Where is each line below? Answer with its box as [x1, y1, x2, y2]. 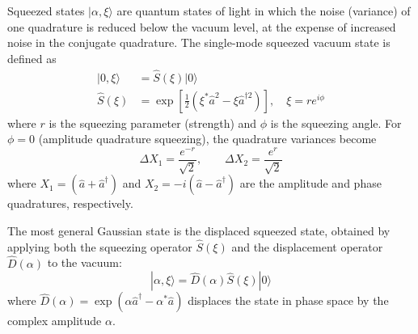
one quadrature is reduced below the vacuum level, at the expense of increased [7, 18, 396, 35]
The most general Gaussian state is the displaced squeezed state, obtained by [7, 222, 391, 239]
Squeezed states [7, 2, 85, 19]
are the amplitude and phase [239, 175, 382, 192]
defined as [7, 49, 57, 66]
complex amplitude [7, 312, 102, 329]
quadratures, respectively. [7, 195, 133, 212]
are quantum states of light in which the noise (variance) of [116, 2, 411, 19]
